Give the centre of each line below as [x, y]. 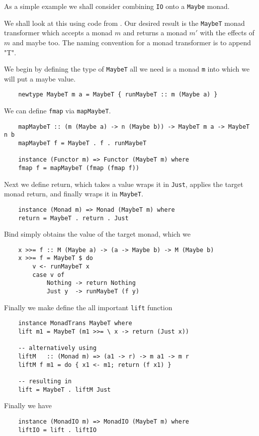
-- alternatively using [57, 348]
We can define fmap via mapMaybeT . [57, 110]
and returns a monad [155, 33]
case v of [48, 275]
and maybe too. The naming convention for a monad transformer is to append [131, 42]
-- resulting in [45, 381]
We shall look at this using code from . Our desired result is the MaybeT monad [125, 23]
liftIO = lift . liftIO [57, 430]
